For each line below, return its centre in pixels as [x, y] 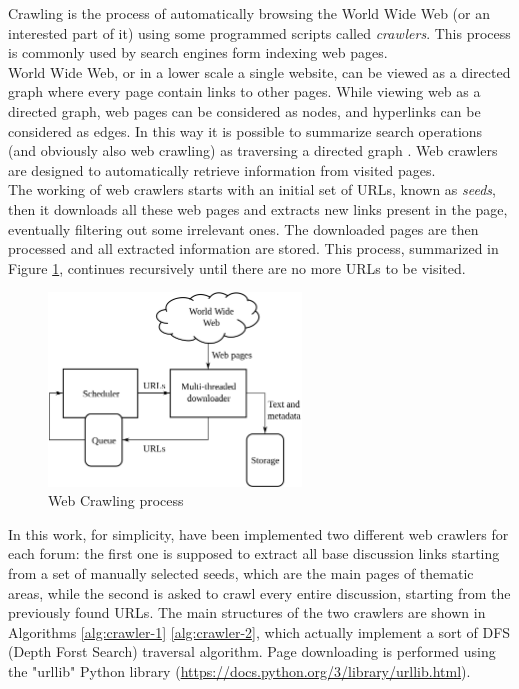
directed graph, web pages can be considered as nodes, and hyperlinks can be [244, 110]
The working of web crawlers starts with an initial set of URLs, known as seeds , [252, 189]
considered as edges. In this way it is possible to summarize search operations [245, 130]
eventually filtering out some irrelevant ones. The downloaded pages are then [243, 228]
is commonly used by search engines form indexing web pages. [198, 52]
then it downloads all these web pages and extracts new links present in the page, [258, 208]
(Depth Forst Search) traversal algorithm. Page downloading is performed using [252, 651]
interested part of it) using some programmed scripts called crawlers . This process [259, 32]
